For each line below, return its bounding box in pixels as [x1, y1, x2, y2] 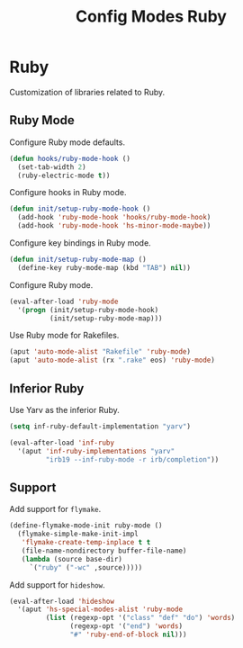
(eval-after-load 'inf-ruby [9, 438, 115, 447]
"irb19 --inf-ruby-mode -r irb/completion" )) [45, 454, 220, 464]
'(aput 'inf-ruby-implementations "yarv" [17, 446, 175, 455]
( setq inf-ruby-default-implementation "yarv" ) [9, 421, 192, 431]
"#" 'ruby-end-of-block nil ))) [69, 630, 187, 639]
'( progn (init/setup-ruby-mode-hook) [17, 305, 159, 314]
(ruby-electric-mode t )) [17, 171, 111, 180]
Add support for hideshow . [9, 579, 105, 590]
